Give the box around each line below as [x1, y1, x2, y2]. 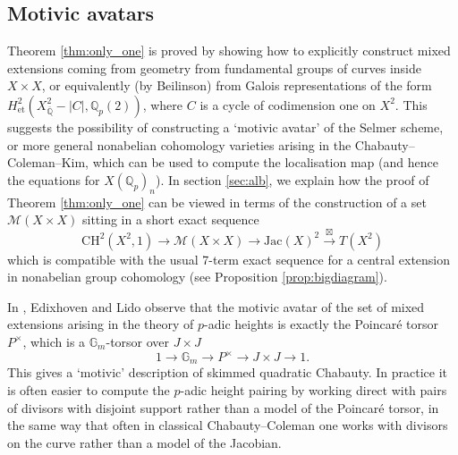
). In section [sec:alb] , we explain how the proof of [156, 170, 429, 189]
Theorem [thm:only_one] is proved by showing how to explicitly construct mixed [7, 41, 451, 60]
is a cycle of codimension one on [199, 95, 376, 114]
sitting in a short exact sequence [81, 210, 259, 229]
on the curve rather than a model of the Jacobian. [7, 433, 282, 451]
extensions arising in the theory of [7, 315, 194, 333]
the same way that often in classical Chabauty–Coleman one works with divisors [7, 416, 448, 434]
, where [142, 95, 183, 114]
